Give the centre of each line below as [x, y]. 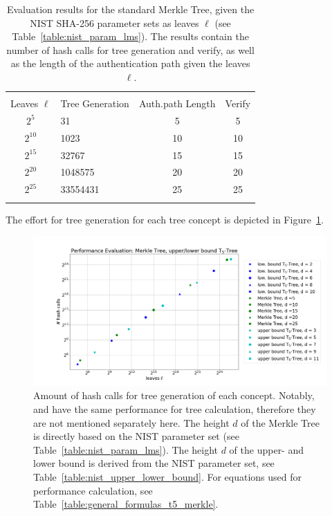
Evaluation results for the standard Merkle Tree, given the [130, 9]
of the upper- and [267, 449]
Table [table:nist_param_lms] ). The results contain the [130, 36]
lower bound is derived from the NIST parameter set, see [154, 463]
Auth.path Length [177, 103]
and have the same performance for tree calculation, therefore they [175, 408]
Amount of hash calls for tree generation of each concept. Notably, [174, 395]
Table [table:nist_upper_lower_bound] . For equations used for [168, 476]
